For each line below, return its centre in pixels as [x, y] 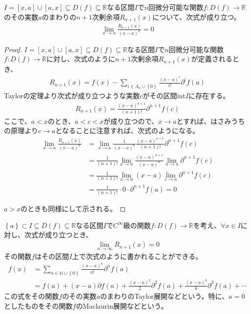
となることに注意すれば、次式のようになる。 [127, 130]
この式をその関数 [31, 296]
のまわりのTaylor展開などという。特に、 [164, 296]
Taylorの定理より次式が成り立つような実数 [72, 96]
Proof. [13, 49]
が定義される [212, 59]
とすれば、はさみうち [211, 121]
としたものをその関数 [38, 305]
